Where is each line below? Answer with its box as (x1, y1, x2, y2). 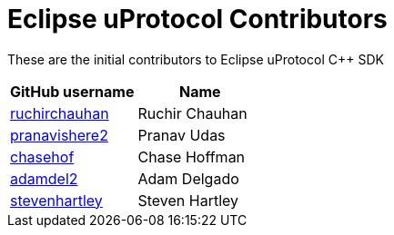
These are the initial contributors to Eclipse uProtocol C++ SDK (7, 51, 384, 67)
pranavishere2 (10, 125, 108, 144)
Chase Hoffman (137, 147, 246, 166)
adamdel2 (10, 169, 78, 188)
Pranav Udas (137, 125, 226, 144)
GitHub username (10, 82, 135, 101)
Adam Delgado (137, 169, 239, 188)
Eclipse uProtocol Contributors (7, 4, 388, 34)
